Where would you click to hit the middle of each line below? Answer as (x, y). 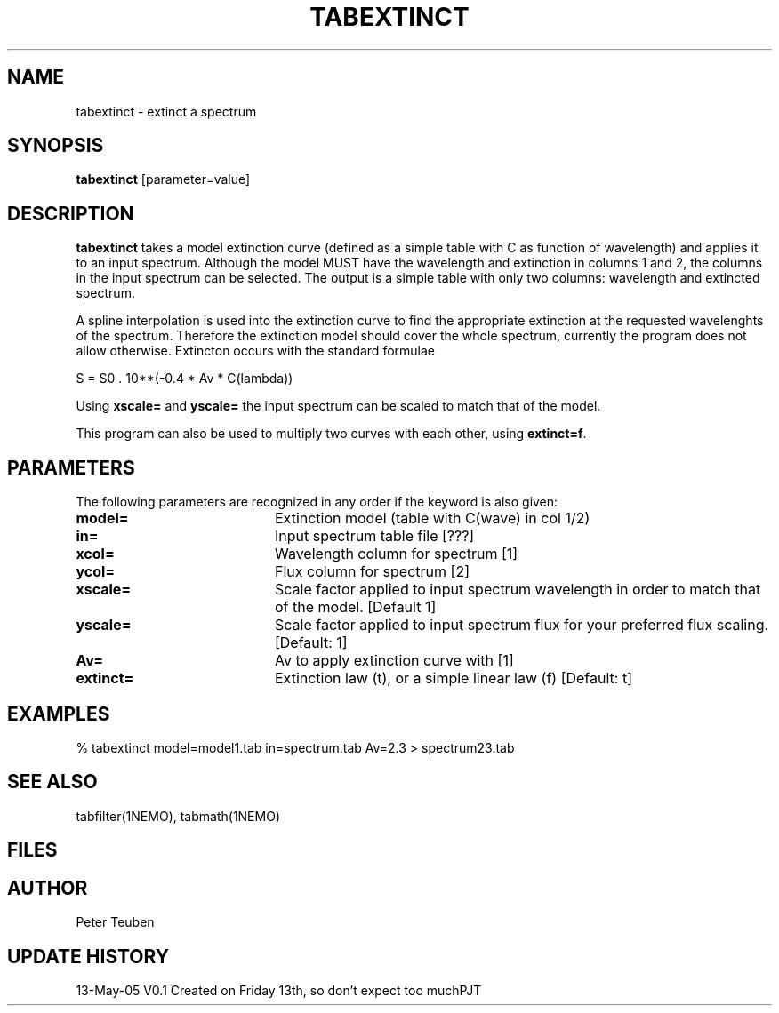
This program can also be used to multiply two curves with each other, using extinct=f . (331, 434)
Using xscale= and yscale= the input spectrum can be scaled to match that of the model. (338, 406)
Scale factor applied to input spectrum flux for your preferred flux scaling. (522, 625)
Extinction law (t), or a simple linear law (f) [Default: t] (454, 678)
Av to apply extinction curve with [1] (394, 661)
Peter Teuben (115, 922)
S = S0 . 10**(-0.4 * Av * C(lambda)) (185, 379)
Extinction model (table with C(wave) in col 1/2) (432, 518)
